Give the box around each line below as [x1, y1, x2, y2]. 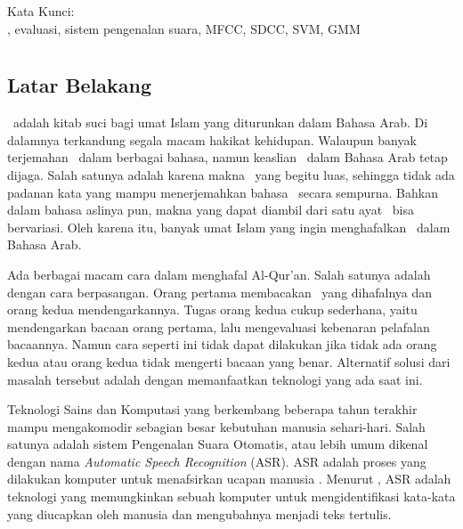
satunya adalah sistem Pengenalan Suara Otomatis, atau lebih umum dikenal [7, 435, 428, 453]
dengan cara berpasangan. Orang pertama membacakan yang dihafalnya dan [7, 282, 433, 301]
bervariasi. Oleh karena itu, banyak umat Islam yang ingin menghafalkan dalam [7, 217, 451, 236]
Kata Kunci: [7, 2, 75, 20]
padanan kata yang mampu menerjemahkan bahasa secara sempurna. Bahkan [7, 183, 438, 201]
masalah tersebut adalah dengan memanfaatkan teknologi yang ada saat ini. [7, 370, 423, 388]
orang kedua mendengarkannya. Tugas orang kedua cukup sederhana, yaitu [7, 300, 418, 319]
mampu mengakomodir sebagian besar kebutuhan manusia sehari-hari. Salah [7, 417, 426, 435]
